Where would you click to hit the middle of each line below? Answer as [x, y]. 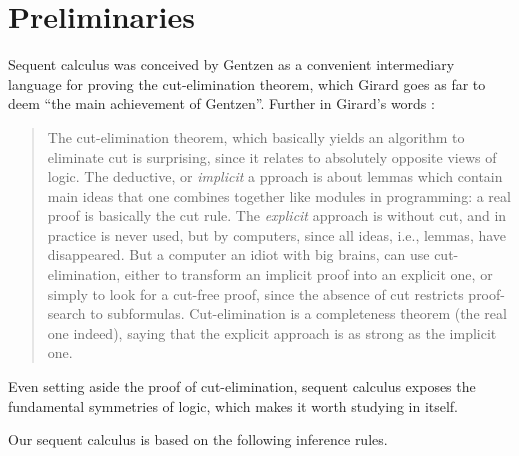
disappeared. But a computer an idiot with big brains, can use [238, 254]
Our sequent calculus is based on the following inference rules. [198, 439]
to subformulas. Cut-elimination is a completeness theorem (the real [298, 313]
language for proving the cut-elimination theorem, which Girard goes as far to [247, 83]
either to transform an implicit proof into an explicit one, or [308, 274]
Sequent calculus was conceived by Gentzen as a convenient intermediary [231, 64]
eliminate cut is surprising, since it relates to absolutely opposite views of [272, 156]
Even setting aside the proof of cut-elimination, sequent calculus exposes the [242, 386]
